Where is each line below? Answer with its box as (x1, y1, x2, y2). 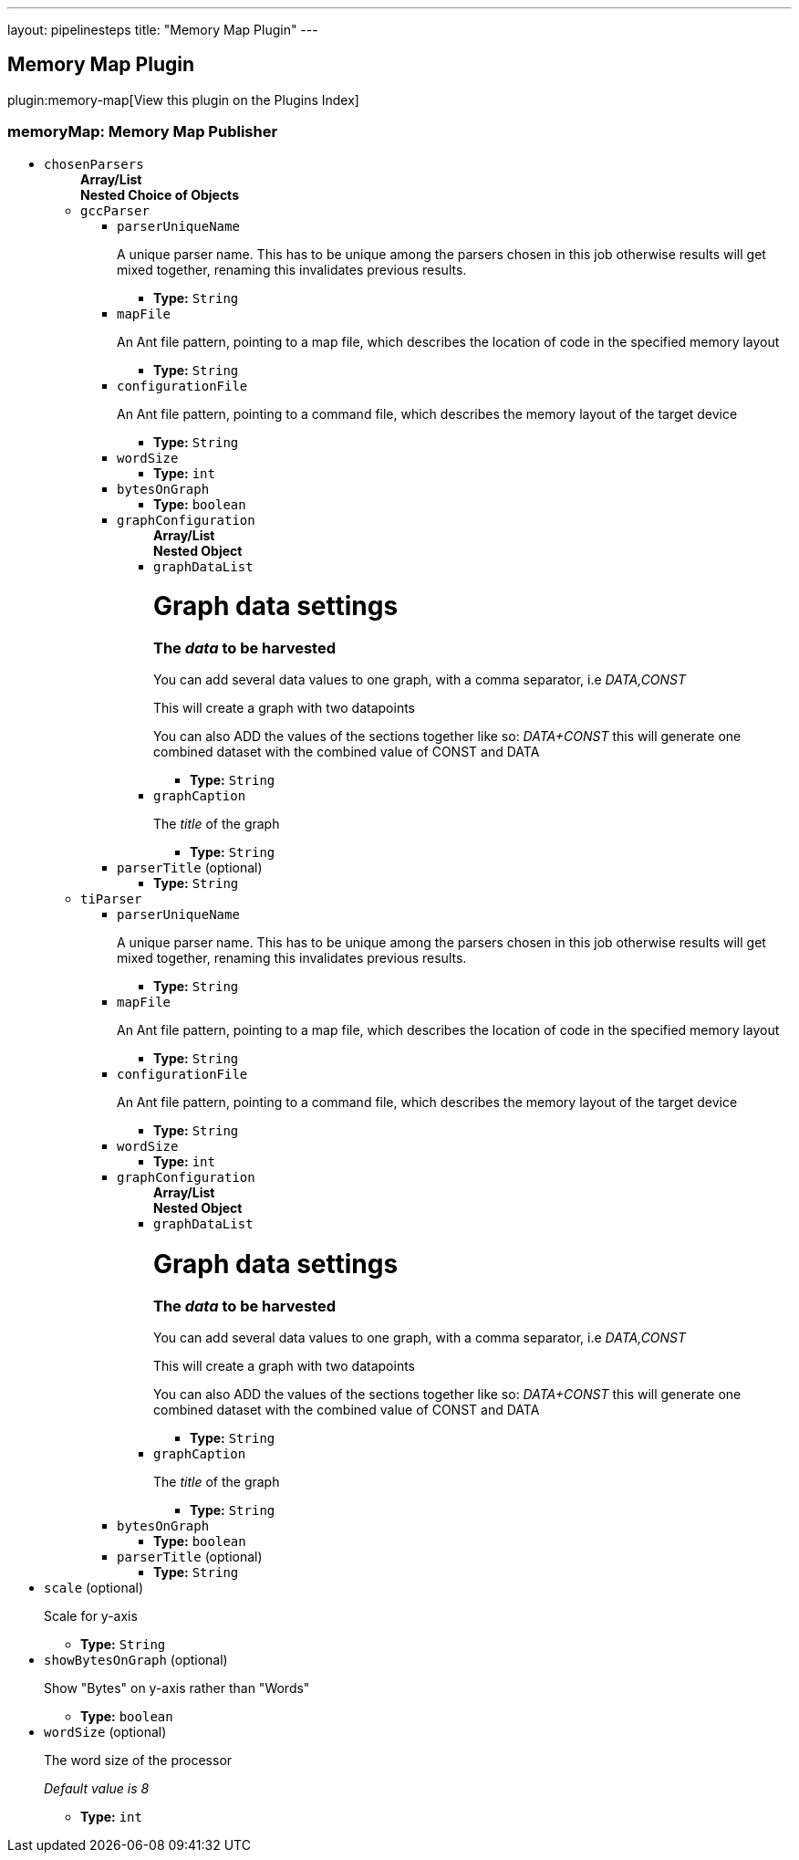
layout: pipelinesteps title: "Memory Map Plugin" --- (7, 22, 318, 37)
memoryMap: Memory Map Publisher (7, 122, 278, 141)
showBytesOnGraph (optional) (44, 1652, 228, 1668)
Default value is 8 (44, 1781, 150, 1797)
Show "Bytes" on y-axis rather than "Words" (44, 1680, 310, 1697)
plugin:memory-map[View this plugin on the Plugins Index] (7, 91, 359, 108)
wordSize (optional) (44, 1724, 167, 1740)
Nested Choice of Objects (80, 186, 239, 203)
